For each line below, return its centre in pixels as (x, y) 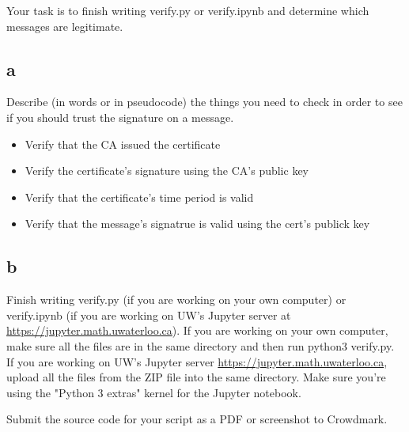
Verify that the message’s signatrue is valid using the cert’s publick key (197, 224)
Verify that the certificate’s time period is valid (139, 197)
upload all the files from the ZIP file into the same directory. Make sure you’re (196, 377)
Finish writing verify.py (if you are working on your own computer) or (176, 299)
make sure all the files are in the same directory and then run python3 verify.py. (201, 345)
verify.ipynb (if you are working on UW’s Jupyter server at (149, 315)
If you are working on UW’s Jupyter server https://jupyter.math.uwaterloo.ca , (197, 361)
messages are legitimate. (65, 26)
